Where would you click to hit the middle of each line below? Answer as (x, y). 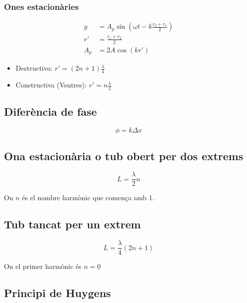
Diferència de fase (50, 111)
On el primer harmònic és (43, 266)
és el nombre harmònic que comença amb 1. (88, 197)
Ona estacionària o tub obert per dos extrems (124, 155)
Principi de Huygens (57, 293)
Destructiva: (34, 68)
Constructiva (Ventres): (51, 85)
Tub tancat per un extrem (73, 224)
